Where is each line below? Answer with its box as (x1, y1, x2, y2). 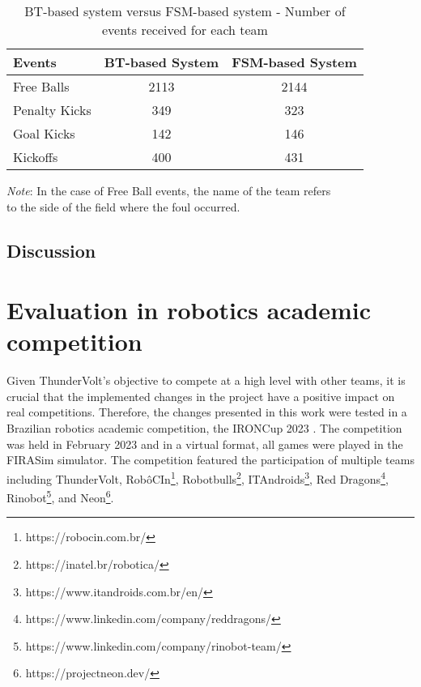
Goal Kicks (13, 124, 75, 143)
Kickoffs (13, 147, 58, 166)
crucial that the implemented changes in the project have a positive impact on (6, 387, 395, 404)
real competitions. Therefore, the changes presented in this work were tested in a (6, 403, 407, 420)
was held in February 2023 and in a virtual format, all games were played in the (6, 435, 403, 452)
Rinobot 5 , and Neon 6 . (6, 487, 114, 506)
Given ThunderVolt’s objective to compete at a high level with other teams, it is (6, 372, 406, 389)
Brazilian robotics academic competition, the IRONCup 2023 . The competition (6, 420, 402, 437)
